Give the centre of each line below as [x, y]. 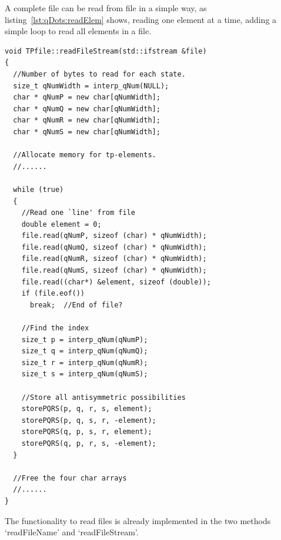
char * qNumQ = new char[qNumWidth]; [87, 109]
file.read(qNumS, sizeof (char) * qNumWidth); [114, 271]
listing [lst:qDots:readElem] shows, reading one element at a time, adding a [141, 19]
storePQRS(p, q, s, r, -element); [89, 420]
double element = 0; [61, 224]
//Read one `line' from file [78, 213]
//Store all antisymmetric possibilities [103, 397]
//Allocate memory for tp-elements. [85, 155]
